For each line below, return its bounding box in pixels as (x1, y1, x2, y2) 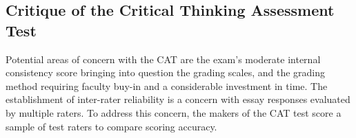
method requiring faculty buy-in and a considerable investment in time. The (6, 78, 328, 93)
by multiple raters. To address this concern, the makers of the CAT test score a (6, 105, 342, 119)
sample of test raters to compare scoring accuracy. (6, 119, 217, 133)
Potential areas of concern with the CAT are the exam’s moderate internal (6, 51, 321, 66)
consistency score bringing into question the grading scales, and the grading (6, 65, 326, 80)
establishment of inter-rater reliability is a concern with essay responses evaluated (6, 92, 350, 106)
